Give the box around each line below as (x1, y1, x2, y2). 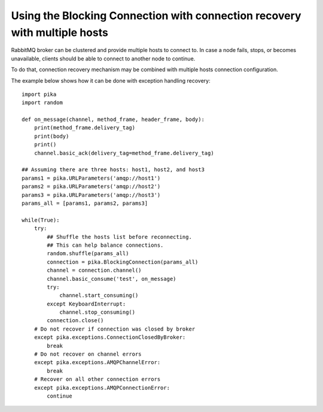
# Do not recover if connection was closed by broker (33, 325, 196, 332)
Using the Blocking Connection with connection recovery (11, 9, 301, 22)
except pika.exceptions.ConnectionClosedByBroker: (33, 334, 186, 341)
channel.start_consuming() (59, 292, 139, 299)
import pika (22, 90, 57, 98)
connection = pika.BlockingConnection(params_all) (47, 258, 199, 265)
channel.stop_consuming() (59, 309, 136, 316)
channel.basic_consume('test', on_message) (47, 275, 176, 282)
